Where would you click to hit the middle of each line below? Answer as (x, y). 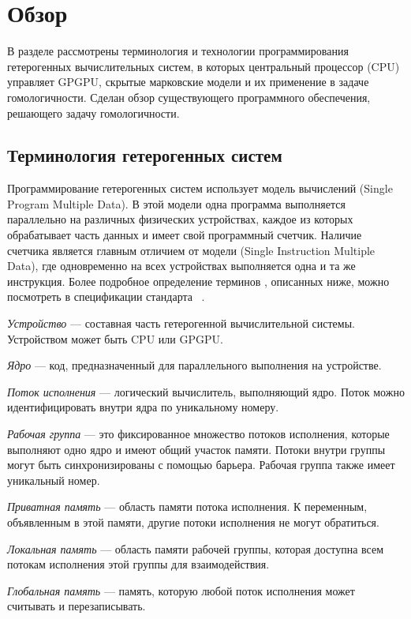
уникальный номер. (54, 480)
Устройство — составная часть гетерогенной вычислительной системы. (181, 323)
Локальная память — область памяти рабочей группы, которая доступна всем (196, 548)
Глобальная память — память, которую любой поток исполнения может (181, 590)
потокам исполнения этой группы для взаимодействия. (138, 564)
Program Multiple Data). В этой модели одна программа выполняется (176, 203)
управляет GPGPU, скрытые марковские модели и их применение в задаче (188, 82)
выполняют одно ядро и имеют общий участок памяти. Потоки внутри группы (196, 449)
